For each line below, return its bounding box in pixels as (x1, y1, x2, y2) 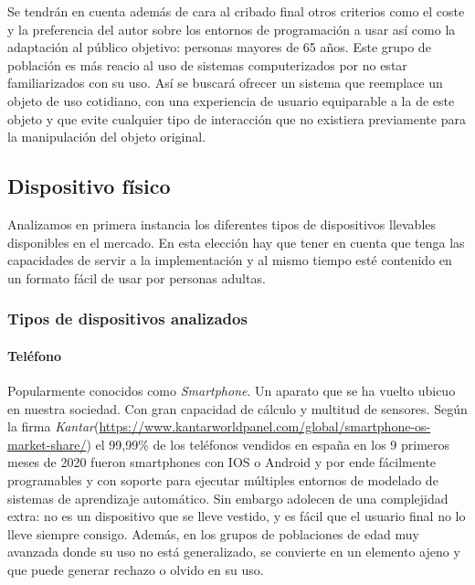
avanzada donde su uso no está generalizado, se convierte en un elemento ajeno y (7, 542, 460, 561)
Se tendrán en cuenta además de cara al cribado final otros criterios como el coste (7, 2, 465, 20)
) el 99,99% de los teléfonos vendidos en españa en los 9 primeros (86, 434, 450, 453)
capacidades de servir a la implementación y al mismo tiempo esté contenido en (7, 250, 452, 270)
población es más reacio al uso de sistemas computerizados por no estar (7, 55, 407, 74)
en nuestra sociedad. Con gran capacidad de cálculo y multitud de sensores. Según (7, 399, 468, 418)
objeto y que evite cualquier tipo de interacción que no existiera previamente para (7, 109, 466, 128)
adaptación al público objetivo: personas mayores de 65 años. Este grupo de (7, 37, 431, 57)
